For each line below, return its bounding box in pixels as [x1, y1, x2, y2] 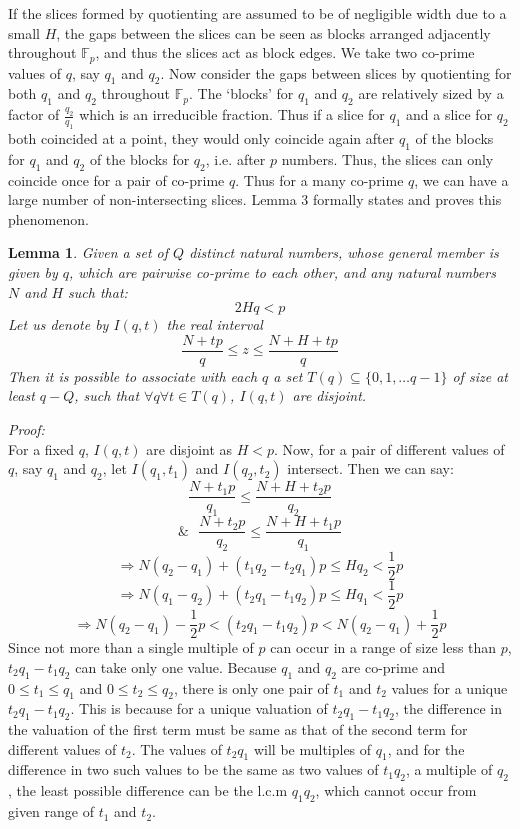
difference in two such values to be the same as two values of [8, 759, 379, 780]
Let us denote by [8, 314, 109, 335]
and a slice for [406, 104, 493, 125]
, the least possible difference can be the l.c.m [8, 780, 288, 801]
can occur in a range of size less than [270, 637, 497, 658]
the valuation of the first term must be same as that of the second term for [8, 719, 468, 740]
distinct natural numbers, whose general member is [189, 242, 499, 263]
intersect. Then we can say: [287, 458, 454, 479]
